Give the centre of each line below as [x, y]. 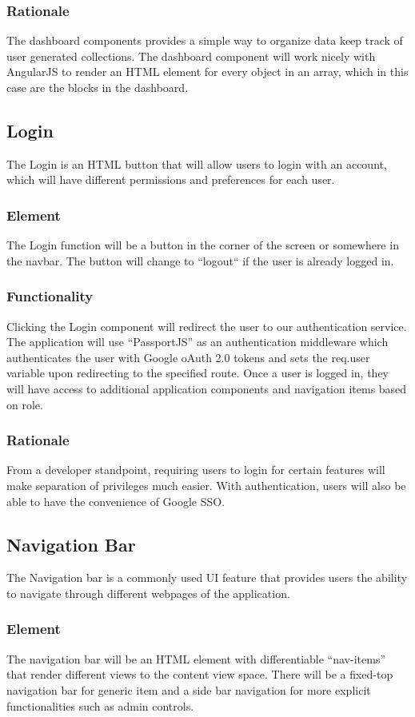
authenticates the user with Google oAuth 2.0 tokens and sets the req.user [188, 357]
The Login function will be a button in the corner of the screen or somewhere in [203, 245]
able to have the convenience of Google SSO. [116, 501]
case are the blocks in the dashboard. [98, 87]
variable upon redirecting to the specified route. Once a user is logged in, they [198, 373]
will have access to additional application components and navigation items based [207, 388]
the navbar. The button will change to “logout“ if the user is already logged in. [200, 260]
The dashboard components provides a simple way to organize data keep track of [205, 40]
